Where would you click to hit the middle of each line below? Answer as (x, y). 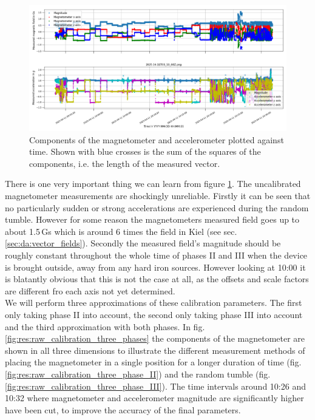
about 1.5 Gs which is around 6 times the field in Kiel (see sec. (121, 231)
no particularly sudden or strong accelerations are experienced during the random (157, 207)
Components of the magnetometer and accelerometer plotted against (157, 139)
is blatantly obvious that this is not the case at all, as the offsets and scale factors (157, 279)
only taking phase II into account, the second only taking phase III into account (154, 314)
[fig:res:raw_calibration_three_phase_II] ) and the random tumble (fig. (138, 374)
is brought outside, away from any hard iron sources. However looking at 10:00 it (155, 267)
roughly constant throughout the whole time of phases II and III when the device (156, 255)
